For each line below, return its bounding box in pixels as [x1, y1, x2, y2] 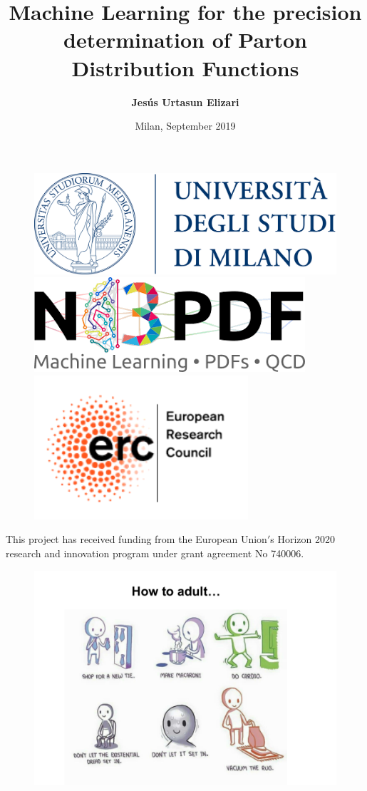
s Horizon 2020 [270, 532, 335, 547]
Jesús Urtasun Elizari [131, 94, 239, 109]
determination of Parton [63, 25, 307, 54]
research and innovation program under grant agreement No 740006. [6, 546, 304, 561]
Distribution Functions [71, 53, 299, 82]
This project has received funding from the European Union [6, 532, 267, 547]
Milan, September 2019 [135, 118, 236, 133]
